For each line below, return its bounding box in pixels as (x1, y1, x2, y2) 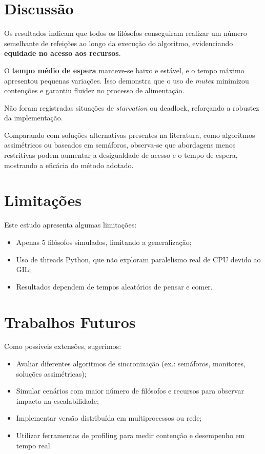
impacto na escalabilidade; (16, 395, 99, 406)
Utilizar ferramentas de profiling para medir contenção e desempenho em (16, 430, 245, 441)
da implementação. (4, 112, 63, 123)
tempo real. (16, 440, 52, 450)
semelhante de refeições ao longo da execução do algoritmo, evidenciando (4, 37, 233, 48)
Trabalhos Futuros (4, 311, 136, 332)
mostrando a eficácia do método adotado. (4, 159, 134, 170)
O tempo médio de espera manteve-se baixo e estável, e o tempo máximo (4, 65, 244, 75)
